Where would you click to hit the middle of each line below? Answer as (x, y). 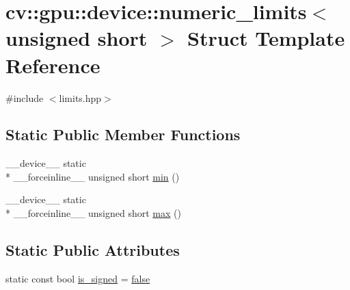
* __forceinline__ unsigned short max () (93, 213)
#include (25, 97)
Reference (53, 65)
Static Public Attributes (93, 250)
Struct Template (266, 38)
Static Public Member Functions (123, 134)
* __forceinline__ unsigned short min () (93, 176)
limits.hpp (80, 97)
